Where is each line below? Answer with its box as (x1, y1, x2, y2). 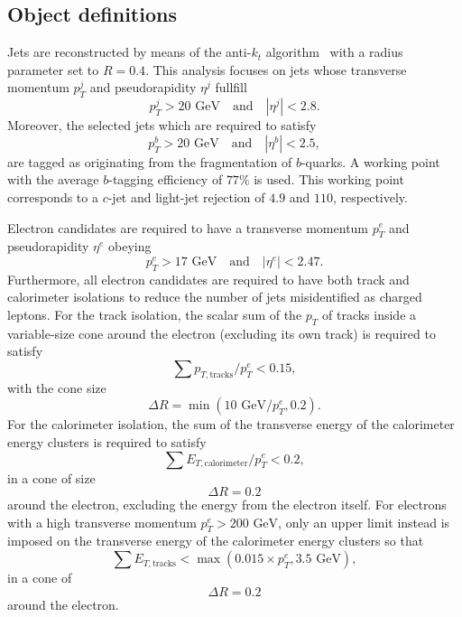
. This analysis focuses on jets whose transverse (145, 60, 407, 79)
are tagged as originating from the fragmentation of (7, 152, 292, 171)
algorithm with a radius (265, 42, 403, 61)
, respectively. (333, 187, 408, 206)
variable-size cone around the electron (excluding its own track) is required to (7, 323, 436, 342)
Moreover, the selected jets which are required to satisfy (7, 116, 317, 135)
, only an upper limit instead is (278, 512, 450, 531)
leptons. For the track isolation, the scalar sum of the (7, 304, 302, 323)
